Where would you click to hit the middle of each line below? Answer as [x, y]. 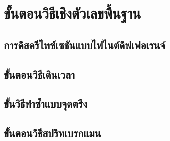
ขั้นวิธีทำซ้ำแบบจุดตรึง [46, 103]
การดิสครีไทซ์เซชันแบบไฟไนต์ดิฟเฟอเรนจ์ [85, 45]
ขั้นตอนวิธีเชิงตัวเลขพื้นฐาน [73, 13]
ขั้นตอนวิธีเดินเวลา [39, 74]
